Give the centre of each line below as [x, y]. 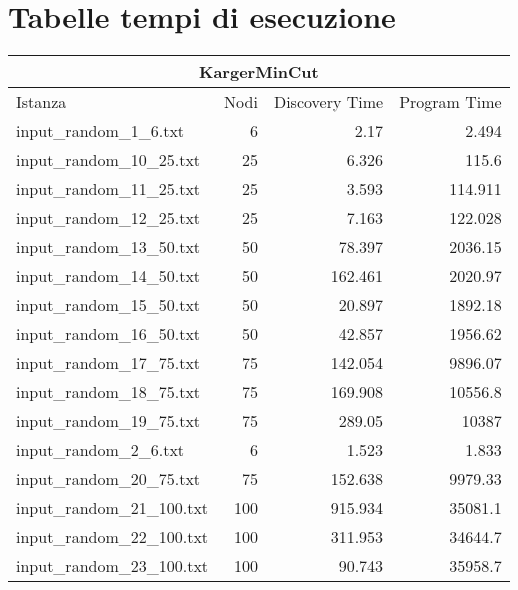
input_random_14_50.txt [108, 276]
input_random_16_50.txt [108, 334]
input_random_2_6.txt [100, 450]
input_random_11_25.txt [108, 189]
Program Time [450, 102]
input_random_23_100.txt [112, 566]
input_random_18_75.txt [108, 392]
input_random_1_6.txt [100, 131]
